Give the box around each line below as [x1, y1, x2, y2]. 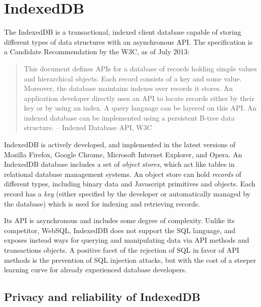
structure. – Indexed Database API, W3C [24, 122, 152, 133]
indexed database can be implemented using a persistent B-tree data [24, 112, 235, 123]
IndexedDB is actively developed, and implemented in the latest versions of [4, 139, 236, 150]
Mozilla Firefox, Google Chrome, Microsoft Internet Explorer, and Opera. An [4, 149, 242, 159]
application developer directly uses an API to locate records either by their [24, 92, 254, 103]
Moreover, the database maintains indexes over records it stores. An [24, 83, 233, 93]
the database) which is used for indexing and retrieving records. [4, 198, 200, 209]
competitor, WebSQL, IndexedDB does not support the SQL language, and [4, 225, 236, 235]
